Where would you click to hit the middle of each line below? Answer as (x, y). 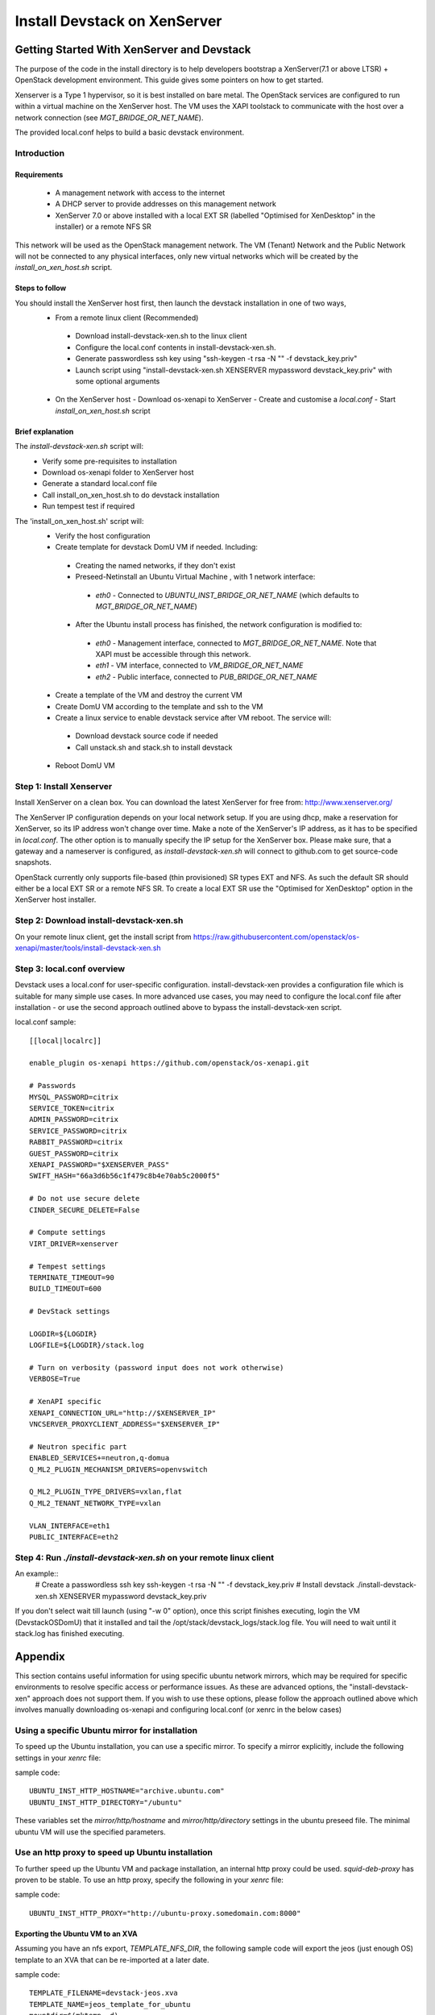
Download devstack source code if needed (147, 736)
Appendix (40, 1656)
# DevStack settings (70, 1311)
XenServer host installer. (56, 899)
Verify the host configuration (103, 535)
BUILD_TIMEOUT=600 (66, 1289)
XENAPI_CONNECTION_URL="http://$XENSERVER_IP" (123, 1413)
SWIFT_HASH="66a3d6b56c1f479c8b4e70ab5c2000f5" (125, 1176)
